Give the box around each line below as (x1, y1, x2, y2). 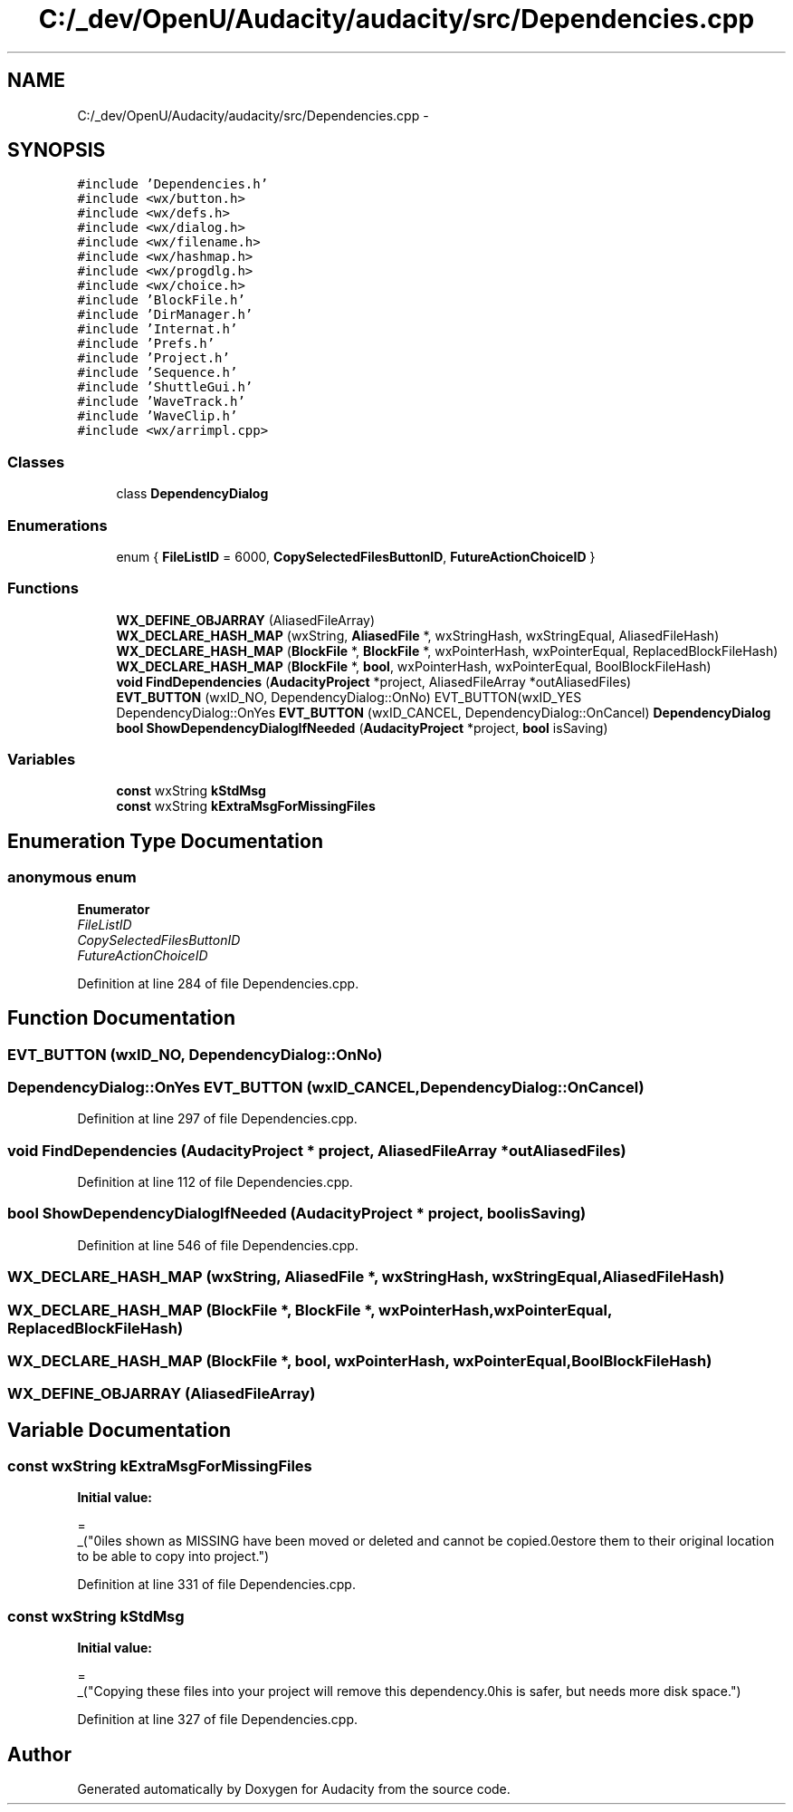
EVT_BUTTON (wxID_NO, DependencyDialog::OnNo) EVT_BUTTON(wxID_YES (116, 689, 582, 705)
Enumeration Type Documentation (7, 829, 323, 853)
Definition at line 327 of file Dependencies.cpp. (77, 1711, 358, 1728)
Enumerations (7, 516, 108, 535)
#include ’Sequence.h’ (77, 365, 238, 381)
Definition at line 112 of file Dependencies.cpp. (77, 1174, 353, 1190)
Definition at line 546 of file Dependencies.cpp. (77, 1237, 358, 1253)
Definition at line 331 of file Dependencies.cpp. (77, 1576, 356, 1593)
